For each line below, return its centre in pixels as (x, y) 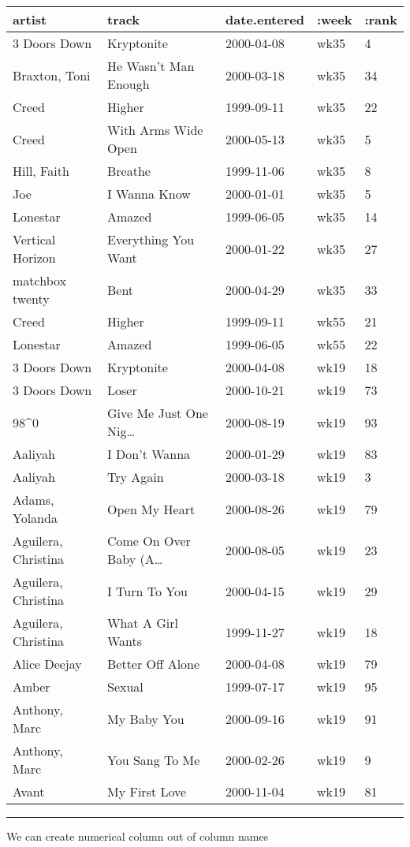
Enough (128, 84)
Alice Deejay (47, 664)
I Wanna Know (149, 194)
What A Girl (142, 623)
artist (30, 19)
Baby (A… (135, 559)
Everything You (151, 239)
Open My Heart (151, 509)
